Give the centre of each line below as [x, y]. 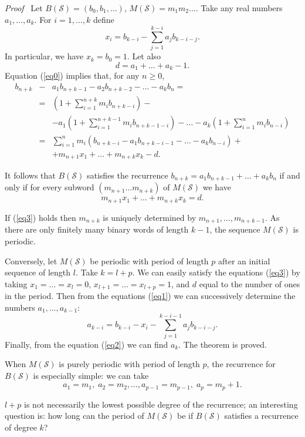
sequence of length [38, 272]
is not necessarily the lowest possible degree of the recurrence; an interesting [161, 404]
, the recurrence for [241, 364]
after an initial [244, 260]
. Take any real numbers [239, 8]
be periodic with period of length [149, 260]
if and [290, 175]
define [104, 19]
